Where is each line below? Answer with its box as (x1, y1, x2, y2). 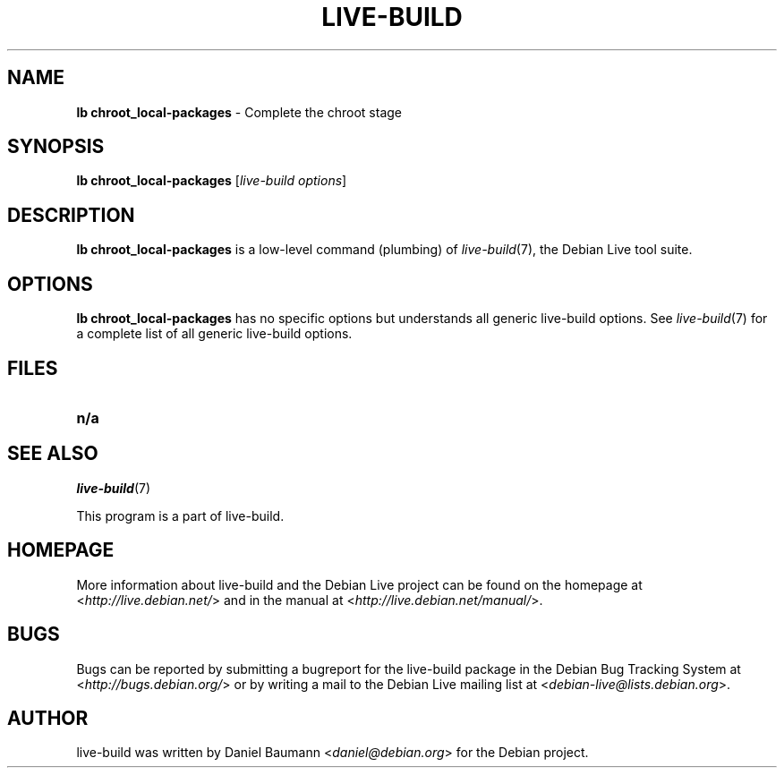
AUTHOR (7, 706, 89, 729)
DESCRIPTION (7, 203, 135, 226)
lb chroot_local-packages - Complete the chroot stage (76, 104, 402, 120)
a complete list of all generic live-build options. (76, 326, 353, 342)
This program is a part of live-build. (76, 507, 285, 524)
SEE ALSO (7, 442, 98, 465)
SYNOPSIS (7, 135, 105, 158)
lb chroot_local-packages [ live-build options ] (76, 173, 347, 189)
